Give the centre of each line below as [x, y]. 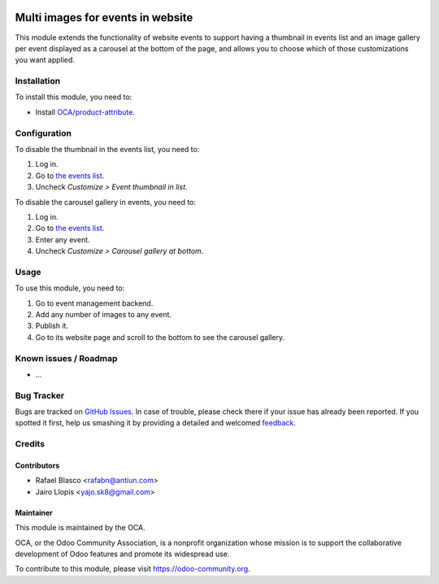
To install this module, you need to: [74, 97]
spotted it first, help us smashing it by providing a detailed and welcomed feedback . [156, 423]
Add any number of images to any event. [104, 315]
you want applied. [45, 60]
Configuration [43, 133]
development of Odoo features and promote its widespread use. [122, 554]
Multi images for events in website [104, 17]
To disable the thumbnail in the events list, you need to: [107, 149]
